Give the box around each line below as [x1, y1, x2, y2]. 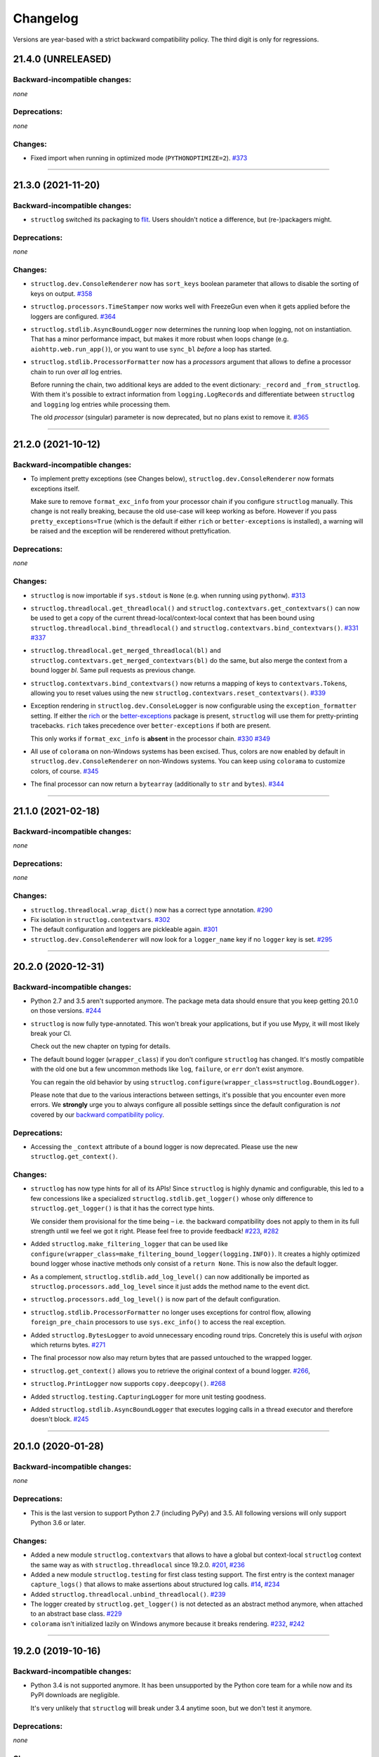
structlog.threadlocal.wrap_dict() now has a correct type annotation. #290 [30, 905, 273, 914]
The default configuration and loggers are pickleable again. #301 [30, 925, 218, 934]
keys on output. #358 [30, 289, 93, 298]
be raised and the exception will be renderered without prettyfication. [30, 527, 232, 536]
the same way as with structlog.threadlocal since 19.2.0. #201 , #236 [30, 1560, 245, 1569]
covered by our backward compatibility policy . [30, 1110, 165, 1119]
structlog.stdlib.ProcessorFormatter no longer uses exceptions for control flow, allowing [30, 1308, 312, 1316]
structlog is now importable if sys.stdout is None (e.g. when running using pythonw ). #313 [30, 591, 306, 599]
